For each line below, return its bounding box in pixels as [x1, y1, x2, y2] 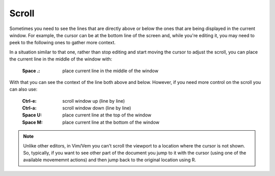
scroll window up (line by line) [62, 98, 125, 104]
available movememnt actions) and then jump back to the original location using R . [23, 157, 196, 163]
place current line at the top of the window [62, 112, 152, 118]
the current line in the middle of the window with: [9, 56, 113, 62]
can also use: [9, 86, 38, 93]
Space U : [22, 112, 42, 118]
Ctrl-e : [22, 98, 37, 104]
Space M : [22, 119, 43, 125]
